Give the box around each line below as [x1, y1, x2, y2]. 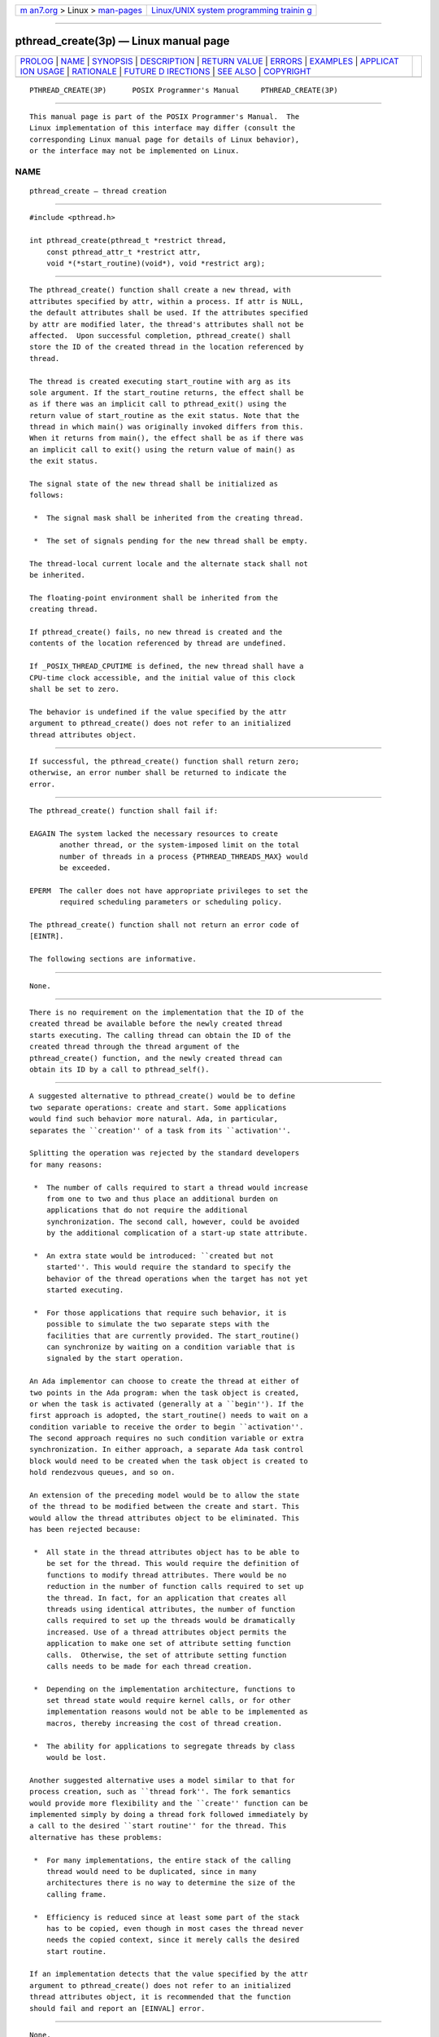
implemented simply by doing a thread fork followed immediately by [29, 1810, 308, 1819]
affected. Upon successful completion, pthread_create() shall [29, 331, 292, 340]
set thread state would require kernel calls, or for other [46, 1696, 292, 1705]
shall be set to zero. [29, 684, 120, 694]
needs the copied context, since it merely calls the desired [46, 1935, 300, 1945]
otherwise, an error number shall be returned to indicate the [29, 768, 287, 777]
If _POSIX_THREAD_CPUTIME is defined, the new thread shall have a [29, 662, 304, 671]
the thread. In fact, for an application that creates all [46, 1593, 287, 1603]
